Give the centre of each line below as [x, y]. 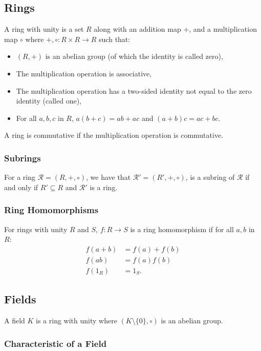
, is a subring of [210, 177]
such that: [115, 39]
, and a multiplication [223, 29]
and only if [21, 187]
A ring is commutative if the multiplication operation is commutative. [114, 135]
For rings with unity [36, 229]
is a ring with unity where [77, 321]
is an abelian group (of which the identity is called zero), [134, 56]
